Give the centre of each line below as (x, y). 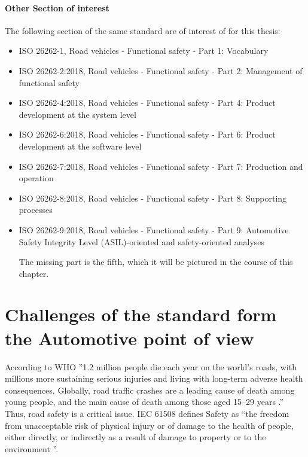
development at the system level (77, 114)
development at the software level (80, 146)
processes (36, 210)
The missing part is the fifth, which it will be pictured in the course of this (156, 262)
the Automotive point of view (129, 338)
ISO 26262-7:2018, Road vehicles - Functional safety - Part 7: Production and (161, 166)
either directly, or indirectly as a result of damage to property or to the (135, 437)
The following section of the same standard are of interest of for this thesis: (143, 30)
